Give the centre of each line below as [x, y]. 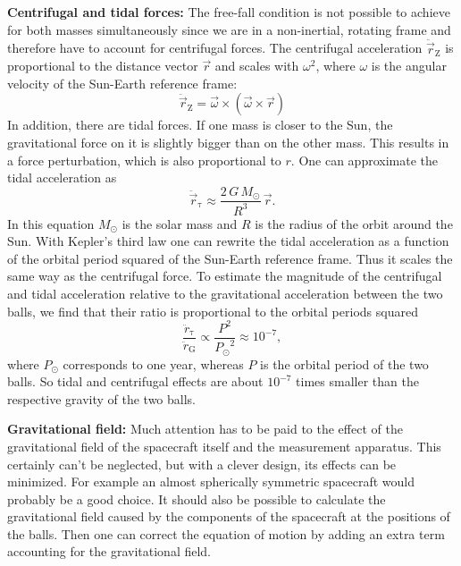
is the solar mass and [180, 223]
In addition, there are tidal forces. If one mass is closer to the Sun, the [200, 125]
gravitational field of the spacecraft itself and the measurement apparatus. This [224, 446]
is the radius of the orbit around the [354, 223]
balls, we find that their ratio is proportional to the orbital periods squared [213, 311]
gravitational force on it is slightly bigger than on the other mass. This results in [228, 142]
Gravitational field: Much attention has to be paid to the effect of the [205, 429]
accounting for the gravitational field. [109, 551]
